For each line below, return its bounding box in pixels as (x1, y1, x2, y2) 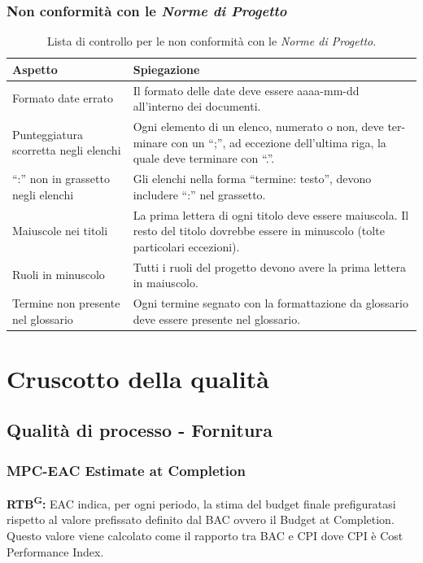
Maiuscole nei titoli (12, 222, 108, 239)
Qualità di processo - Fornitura (7, 417, 273, 443)
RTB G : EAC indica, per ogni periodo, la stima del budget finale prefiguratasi (7, 493, 396, 512)
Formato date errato (12, 89, 113, 107)
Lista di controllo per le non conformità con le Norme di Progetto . (46, 33, 377, 50)
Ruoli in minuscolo (12, 266, 105, 283)
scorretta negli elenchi (12, 142, 121, 159)
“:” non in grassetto (12, 170, 110, 187)
